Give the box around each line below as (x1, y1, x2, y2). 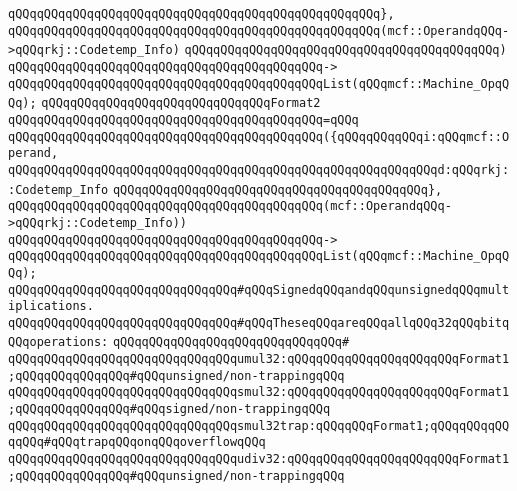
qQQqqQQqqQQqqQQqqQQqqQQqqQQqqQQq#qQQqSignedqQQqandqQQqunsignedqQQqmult (8, 282, 510, 297)
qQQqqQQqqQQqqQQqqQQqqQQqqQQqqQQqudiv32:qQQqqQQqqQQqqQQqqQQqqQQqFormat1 (8, 452, 510, 467)
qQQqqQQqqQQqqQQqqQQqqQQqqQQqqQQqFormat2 (41, 96, 321, 111)
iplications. (8, 299, 94, 314)
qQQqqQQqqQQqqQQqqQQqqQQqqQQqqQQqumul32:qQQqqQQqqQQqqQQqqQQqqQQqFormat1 (8, 352, 510, 367)
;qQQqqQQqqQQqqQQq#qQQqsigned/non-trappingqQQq (8, 402, 331, 417)
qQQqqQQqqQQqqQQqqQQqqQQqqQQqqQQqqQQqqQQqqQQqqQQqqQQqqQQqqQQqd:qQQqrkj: (8, 162, 510, 177)
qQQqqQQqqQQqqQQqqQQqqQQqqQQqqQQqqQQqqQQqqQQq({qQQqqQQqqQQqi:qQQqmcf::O (8, 129, 510, 144)
